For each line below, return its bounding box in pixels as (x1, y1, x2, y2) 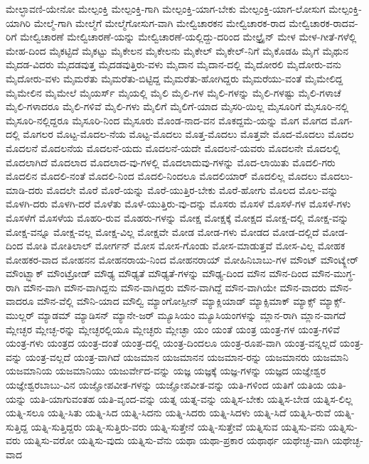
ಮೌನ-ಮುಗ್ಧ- (311, 266, 356, 281)
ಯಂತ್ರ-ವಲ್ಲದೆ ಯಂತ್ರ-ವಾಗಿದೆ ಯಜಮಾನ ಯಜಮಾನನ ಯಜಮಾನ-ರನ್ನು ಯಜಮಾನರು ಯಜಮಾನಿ (25, 349, 349, 364)
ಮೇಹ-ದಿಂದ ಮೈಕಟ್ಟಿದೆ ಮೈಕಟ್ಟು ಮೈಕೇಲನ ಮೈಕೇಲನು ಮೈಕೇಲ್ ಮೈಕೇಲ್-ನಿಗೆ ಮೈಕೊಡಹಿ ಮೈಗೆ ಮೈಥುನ (6, 43, 349, 58)
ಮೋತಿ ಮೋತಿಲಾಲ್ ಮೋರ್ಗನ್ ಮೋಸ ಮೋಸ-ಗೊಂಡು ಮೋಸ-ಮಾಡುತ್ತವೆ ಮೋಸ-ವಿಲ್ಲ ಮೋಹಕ (26, 238, 346, 253)
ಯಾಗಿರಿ (6, 15, 31, 30)
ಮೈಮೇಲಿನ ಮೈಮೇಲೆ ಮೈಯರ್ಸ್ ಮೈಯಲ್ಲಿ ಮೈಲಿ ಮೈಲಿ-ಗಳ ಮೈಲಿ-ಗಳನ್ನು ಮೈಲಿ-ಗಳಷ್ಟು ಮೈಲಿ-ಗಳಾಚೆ (6, 85, 341, 99)
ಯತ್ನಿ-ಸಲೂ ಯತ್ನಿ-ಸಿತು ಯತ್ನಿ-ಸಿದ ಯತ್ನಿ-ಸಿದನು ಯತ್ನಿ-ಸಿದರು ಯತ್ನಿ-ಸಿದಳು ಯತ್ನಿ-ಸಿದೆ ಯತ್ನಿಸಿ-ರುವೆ (6, 405, 331, 420)
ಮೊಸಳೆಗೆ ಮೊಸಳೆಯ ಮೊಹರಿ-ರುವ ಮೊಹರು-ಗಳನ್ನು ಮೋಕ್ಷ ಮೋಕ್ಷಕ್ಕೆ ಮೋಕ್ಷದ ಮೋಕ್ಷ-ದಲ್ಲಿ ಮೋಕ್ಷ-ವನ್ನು (6, 210, 349, 225)
